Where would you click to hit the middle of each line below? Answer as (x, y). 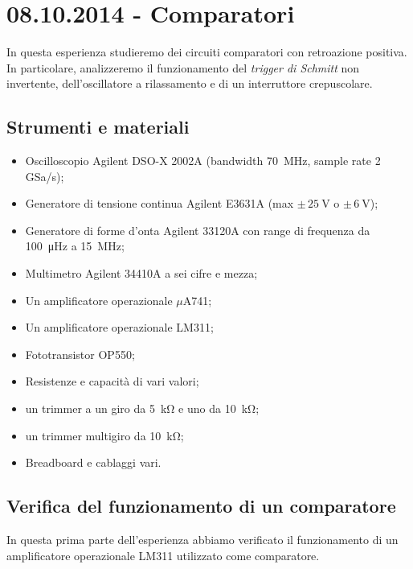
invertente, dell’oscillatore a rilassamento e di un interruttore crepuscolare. (190, 83)
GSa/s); (45, 176)
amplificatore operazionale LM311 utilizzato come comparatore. (163, 555)
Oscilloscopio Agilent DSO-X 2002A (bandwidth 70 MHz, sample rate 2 (203, 161)
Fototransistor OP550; (80, 354)
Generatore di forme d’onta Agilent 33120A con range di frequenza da (198, 230)
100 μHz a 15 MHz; (75, 246)
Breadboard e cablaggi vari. (93, 462)
